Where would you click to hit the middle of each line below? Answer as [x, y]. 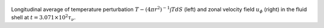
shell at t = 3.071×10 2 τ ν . [43, 18]
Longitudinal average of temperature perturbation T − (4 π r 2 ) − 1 [91, 9]
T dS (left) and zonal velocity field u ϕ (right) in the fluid [239, 10]
